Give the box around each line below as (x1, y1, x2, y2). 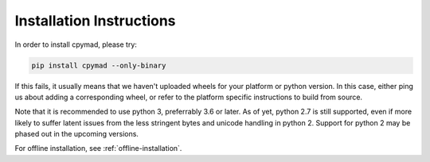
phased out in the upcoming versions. (14, 129, 139, 139)
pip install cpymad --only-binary (31, 60, 166, 70)
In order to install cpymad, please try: (14, 40, 137, 49)
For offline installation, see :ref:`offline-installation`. (14, 144, 182, 153)
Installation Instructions (14, 12, 176, 29)
